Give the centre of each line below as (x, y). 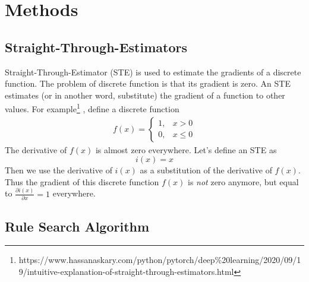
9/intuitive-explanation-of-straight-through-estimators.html (126, 271)
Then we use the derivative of (59, 170)
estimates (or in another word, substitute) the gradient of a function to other (145, 95)
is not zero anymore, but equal (243, 181)
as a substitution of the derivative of (206, 170)
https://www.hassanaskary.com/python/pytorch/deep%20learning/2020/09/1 (160, 260)
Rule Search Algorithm (77, 226)
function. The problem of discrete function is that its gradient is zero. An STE (148, 83)
